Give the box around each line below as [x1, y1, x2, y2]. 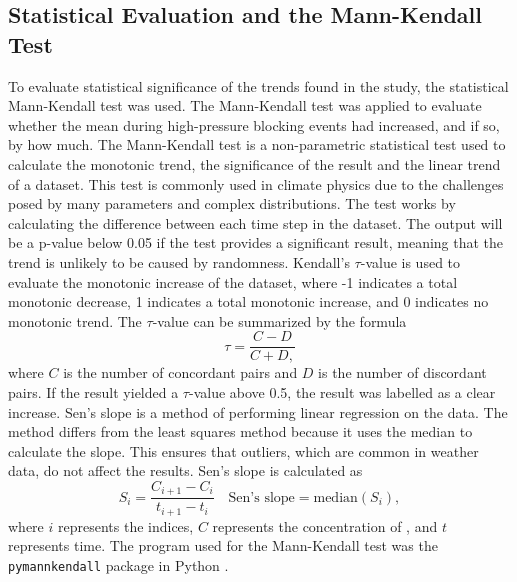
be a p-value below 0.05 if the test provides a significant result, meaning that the [8, 232, 504, 253]
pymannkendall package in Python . [8, 555, 229, 576]
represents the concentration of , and [212, 515, 438, 536]
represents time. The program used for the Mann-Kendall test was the [8, 535, 438, 556]
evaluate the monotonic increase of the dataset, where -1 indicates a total [8, 271, 458, 292]
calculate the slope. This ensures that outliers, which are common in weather [8, 440, 479, 461]
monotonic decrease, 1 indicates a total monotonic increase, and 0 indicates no [8, 291, 489, 312]
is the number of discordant [318, 362, 487, 383]
